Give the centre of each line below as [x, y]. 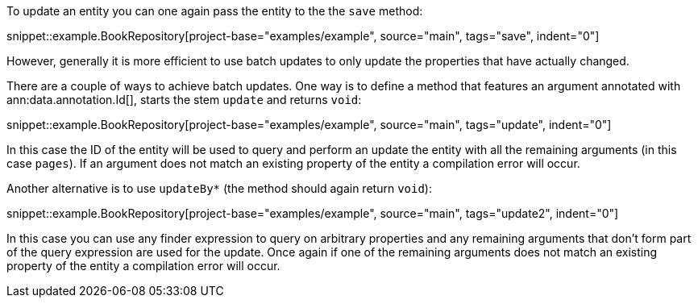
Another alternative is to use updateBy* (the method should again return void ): [219, 188]
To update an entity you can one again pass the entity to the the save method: [215, 11]
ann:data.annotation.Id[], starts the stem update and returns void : [184, 100]
